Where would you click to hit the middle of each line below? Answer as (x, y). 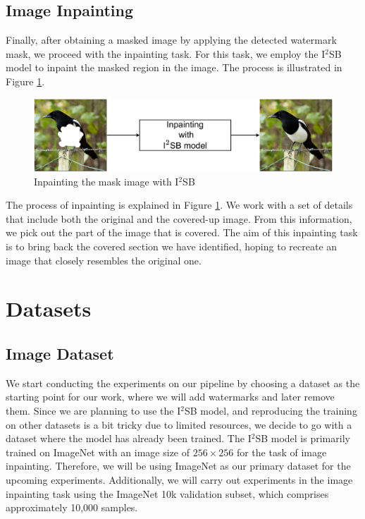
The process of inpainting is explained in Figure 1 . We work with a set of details (179, 205)
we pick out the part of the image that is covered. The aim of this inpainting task (182, 232)
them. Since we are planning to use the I (93, 411)
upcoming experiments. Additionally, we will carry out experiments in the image (179, 479)
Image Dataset (60, 354)
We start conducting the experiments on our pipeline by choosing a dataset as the (183, 383)
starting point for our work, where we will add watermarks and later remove (170, 397)
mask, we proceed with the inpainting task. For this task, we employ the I (166, 53)
